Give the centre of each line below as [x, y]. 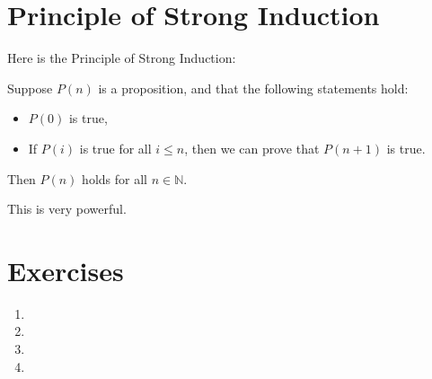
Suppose [30, 88]
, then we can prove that [252, 148]
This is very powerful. [67, 209]
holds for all [115, 178]
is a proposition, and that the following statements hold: [253, 88]
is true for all [115, 148]
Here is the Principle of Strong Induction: [122, 58]
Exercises [66, 270]
